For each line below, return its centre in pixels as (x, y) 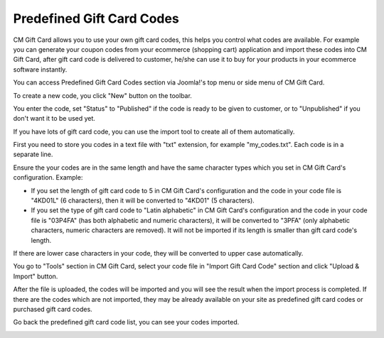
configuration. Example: (48, 178)
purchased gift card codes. (53, 309)
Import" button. (36, 276)
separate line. (33, 154)
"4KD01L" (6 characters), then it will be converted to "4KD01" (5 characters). (143, 201)
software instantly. (40, 69)
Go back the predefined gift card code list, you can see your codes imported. (126, 322)
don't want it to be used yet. (54, 119)
